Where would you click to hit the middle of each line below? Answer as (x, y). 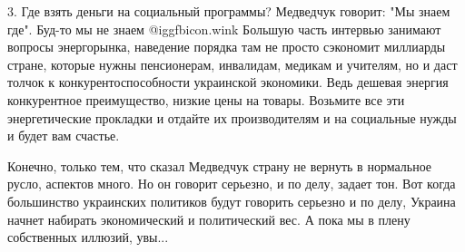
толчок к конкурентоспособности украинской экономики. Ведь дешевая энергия (228, 82)
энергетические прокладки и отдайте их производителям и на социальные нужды (232, 117)
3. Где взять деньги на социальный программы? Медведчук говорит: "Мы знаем (229, 11)
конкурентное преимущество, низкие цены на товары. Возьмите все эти (206, 99)
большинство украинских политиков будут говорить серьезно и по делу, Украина (232, 201)
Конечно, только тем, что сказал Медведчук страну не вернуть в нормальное (220, 165)
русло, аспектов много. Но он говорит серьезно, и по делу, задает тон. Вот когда (232, 184)
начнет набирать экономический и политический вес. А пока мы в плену (209, 219)
